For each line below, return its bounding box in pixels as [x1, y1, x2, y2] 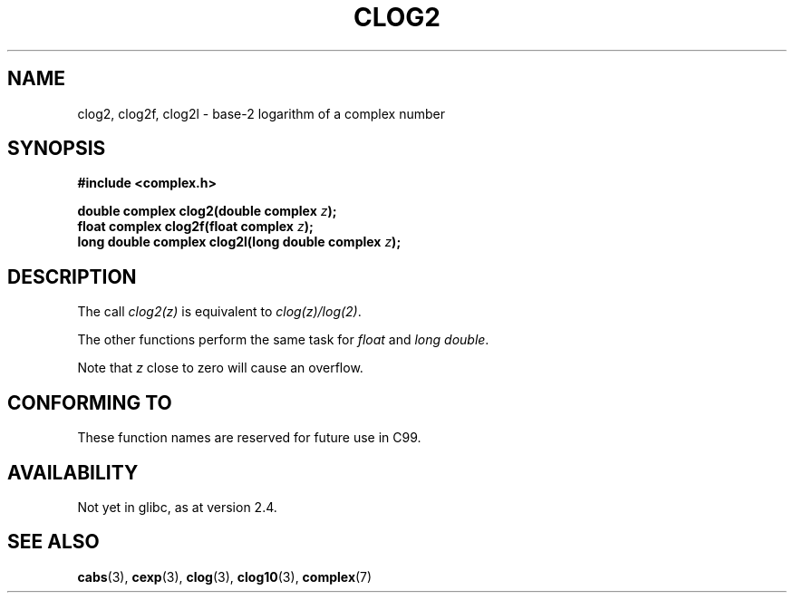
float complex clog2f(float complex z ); [77, 218, 314, 235]
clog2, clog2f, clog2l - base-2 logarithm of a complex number [77, 105, 445, 121]
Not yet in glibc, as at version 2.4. [77, 498, 277, 515]
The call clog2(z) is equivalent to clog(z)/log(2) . [77, 304, 362, 320]
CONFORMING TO [7, 391, 172, 414]
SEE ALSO [7, 530, 100, 554]
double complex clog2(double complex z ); [77, 203, 337, 219]
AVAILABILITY [7, 460, 139, 484]
